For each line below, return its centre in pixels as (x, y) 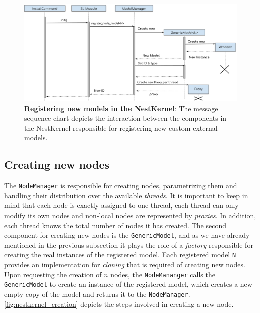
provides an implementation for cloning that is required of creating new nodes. (125, 265)
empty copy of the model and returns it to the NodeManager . (97, 294)
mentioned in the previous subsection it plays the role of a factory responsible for (129, 244)
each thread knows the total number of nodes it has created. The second (115, 225)
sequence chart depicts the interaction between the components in (125, 118)
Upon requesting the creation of (53, 274)
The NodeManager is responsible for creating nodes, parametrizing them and (121, 186)
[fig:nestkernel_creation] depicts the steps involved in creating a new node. (119, 304)
